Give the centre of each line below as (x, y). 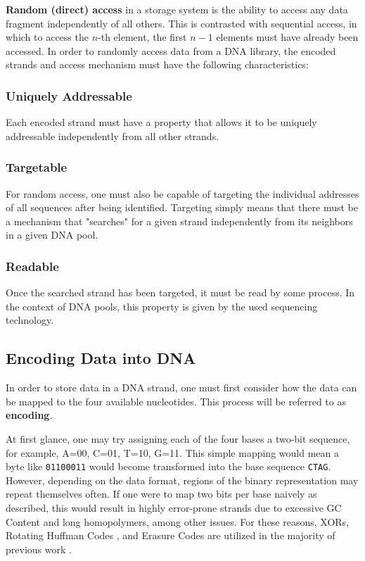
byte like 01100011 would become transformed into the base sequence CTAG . (168, 466)
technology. (30, 320)
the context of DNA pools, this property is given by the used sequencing (162, 306)
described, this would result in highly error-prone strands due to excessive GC (174, 507)
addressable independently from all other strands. (113, 135)
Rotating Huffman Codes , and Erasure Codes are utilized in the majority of (171, 535)
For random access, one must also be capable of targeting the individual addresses (182, 193)
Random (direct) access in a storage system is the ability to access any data (177, 9)
